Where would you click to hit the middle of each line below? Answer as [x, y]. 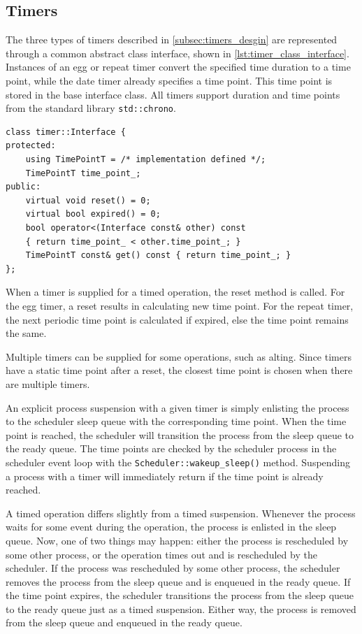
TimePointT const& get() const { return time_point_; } [158, 255]
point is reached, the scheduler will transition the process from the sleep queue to [180, 434]
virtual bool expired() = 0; [93, 214]
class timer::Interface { [66, 132]
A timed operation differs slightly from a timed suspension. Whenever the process [181, 513]
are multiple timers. [48, 383]
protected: [31, 146]
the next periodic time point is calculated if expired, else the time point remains [177, 319]
